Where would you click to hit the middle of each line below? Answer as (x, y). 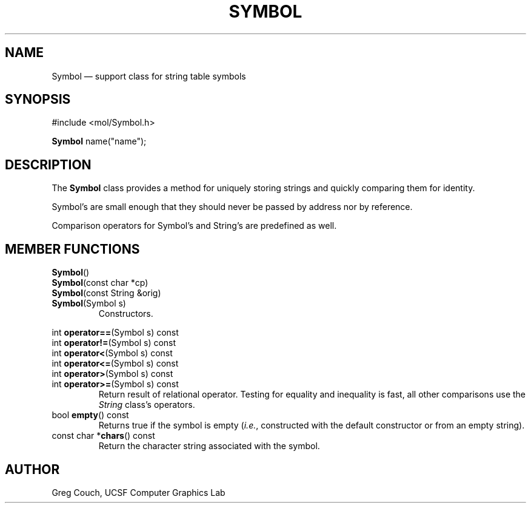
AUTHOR (32, 469)
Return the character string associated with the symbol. (209, 446)
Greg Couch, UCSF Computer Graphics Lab (139, 492)
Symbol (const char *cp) (100, 283)
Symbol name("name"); (99, 141)
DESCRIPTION (48, 164)
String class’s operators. (147, 405)
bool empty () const (90, 415)
